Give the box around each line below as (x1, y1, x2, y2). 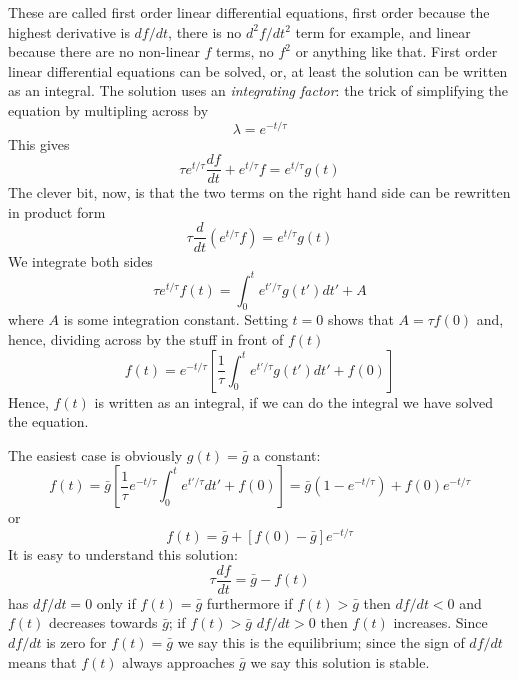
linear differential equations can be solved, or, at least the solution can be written (8, 60, 508, 81)
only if (96, 592, 136, 613)
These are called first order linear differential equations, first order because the (8, 2, 490, 22)
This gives (8, 133, 70, 154)
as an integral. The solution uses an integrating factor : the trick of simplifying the (8, 80, 509, 101)
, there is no (168, 21, 242, 42)
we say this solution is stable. (250, 651, 430, 672)
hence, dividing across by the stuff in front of (8, 329, 284, 350)
